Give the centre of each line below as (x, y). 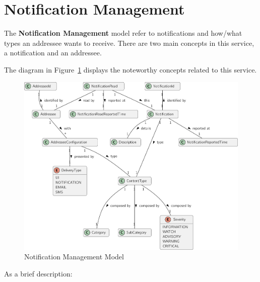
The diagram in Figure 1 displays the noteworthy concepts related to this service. (131, 69)
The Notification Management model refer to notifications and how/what (123, 33)
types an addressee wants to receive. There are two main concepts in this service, (129, 43)
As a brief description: (38, 273)
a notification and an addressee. (53, 53)
